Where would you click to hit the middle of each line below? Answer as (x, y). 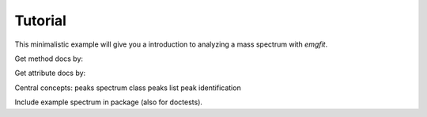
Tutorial (41, 21)
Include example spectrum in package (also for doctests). (109, 102)
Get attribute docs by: (50, 73)
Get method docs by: (49, 58)
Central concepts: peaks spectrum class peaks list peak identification (128, 88)
